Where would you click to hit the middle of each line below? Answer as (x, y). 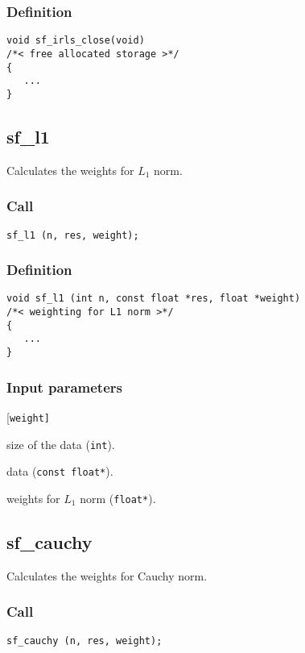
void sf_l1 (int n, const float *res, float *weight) (154, 299)
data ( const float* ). (60, 471)
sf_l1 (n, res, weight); (73, 235)
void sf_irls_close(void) (76, 41)
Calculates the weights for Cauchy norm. (107, 575)
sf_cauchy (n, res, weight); (84, 641)
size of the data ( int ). (61, 444)
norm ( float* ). (118, 498)
